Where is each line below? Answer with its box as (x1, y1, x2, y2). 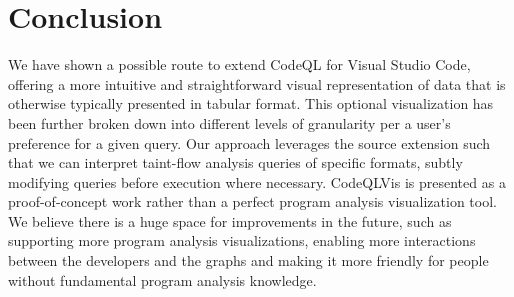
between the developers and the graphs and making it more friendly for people (8, 250, 489, 271)
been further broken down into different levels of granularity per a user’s (8, 112, 451, 133)
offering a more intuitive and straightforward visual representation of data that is (8, 73, 506, 94)
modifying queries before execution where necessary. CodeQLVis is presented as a (8, 171, 506, 192)
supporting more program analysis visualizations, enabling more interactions (8, 230, 476, 251)
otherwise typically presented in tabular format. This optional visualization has (8, 93, 494, 114)
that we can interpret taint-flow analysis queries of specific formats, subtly (8, 152, 463, 173)
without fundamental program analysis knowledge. (8, 269, 317, 290)
